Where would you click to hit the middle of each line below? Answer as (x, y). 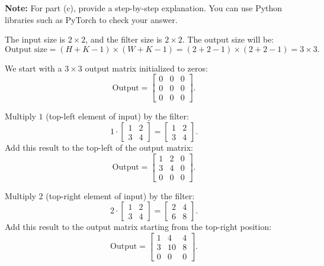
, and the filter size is (124, 39)
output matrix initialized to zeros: (146, 68)
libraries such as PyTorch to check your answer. (91, 19)
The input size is (35, 39)
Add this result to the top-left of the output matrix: (99, 147)
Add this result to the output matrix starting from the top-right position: (138, 227)
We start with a (33, 68)
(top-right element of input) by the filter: (120, 195)
